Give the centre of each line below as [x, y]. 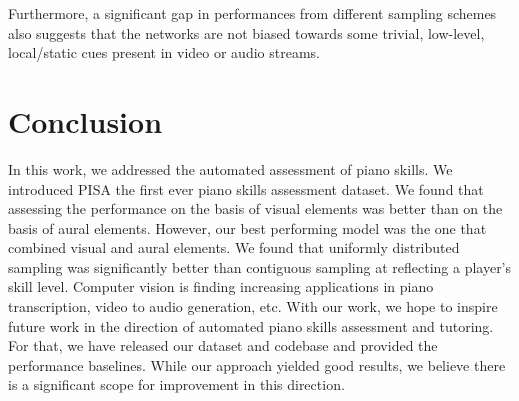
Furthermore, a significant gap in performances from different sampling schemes [252, 13]
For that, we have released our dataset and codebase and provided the [223, 345]
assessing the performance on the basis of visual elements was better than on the [255, 208]
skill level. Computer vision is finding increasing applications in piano [221, 286]
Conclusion [85, 120]
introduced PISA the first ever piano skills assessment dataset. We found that [246, 188]
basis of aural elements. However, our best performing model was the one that [247, 227]
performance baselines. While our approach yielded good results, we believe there [257, 364]
